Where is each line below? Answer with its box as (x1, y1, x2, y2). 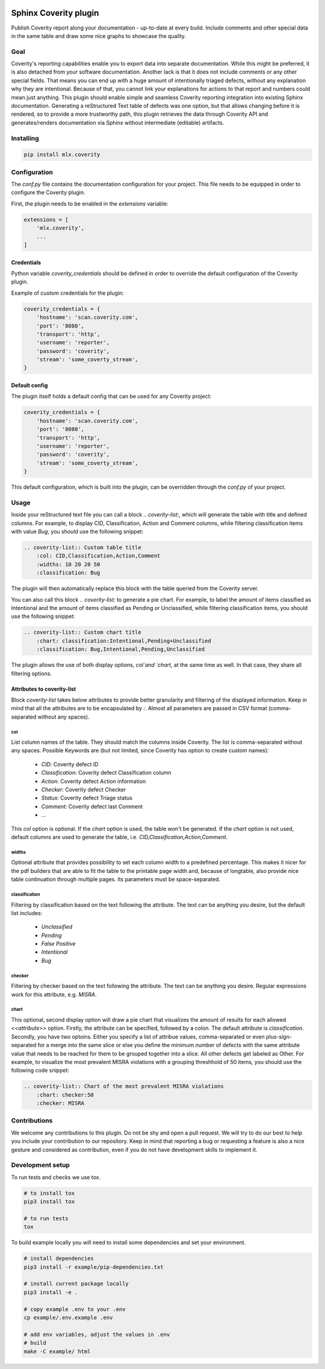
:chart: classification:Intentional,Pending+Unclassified (36, 637, 211, 644)
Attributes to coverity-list (11, 685, 76, 693)
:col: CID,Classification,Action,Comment (36, 552, 161, 559)
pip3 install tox (23, 1198, 75, 1205)
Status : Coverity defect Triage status (41, 795, 132, 802)
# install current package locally (23, 1280, 129, 1287)
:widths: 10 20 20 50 (36, 561, 101, 568)
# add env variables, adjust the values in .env (23, 1331, 170, 1338)
